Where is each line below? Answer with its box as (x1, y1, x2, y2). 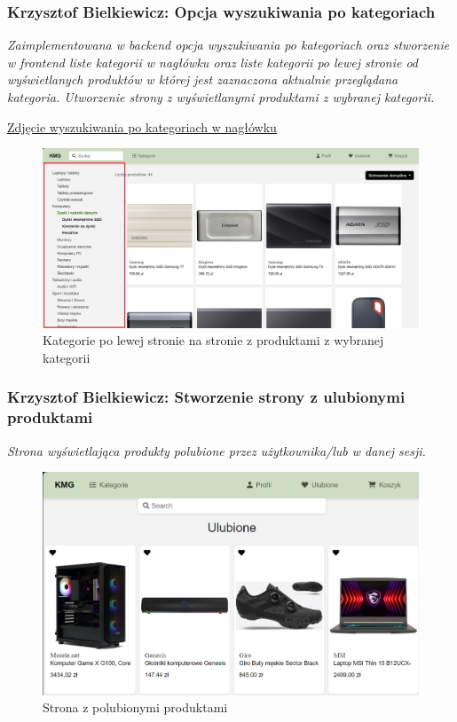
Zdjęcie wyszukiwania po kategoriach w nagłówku (7, 117, 277, 136)
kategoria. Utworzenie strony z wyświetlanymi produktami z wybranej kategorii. (7, 88, 435, 106)
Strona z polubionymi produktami (43, 698, 228, 717)
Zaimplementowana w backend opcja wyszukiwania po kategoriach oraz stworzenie (7, 35, 450, 54)
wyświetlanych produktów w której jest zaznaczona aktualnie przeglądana (7, 70, 398, 89)
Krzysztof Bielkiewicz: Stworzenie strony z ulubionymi (7, 386, 406, 408)
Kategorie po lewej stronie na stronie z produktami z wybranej (43, 331, 384, 349)
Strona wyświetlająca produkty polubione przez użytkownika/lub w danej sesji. (7, 441, 426, 459)
